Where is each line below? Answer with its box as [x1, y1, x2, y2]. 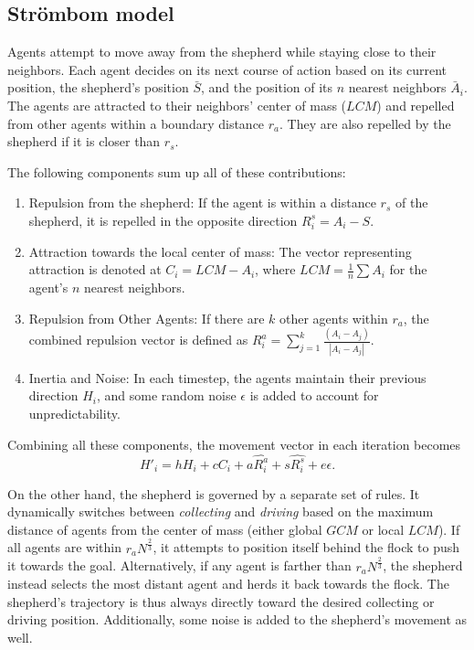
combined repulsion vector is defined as [28, 330, 248, 349]
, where [255, 260, 296, 279]
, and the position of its [200, 78, 333, 97]
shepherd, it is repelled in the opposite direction [28, 210, 298, 229]
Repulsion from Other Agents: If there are [28, 308, 265, 327]
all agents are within [7, 538, 121, 557]
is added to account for [249, 386, 379, 405]
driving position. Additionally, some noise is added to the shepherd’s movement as [7, 610, 468, 629]
